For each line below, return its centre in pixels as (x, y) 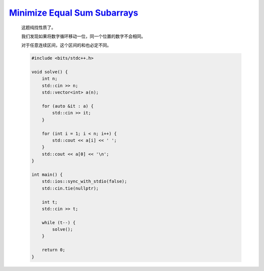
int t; (50, 202)
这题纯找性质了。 (38, 27)
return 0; (54, 250)
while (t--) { (59, 222)
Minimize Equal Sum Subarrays (74, 13)
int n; (50, 79)
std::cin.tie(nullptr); (70, 188)
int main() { (47, 174)
